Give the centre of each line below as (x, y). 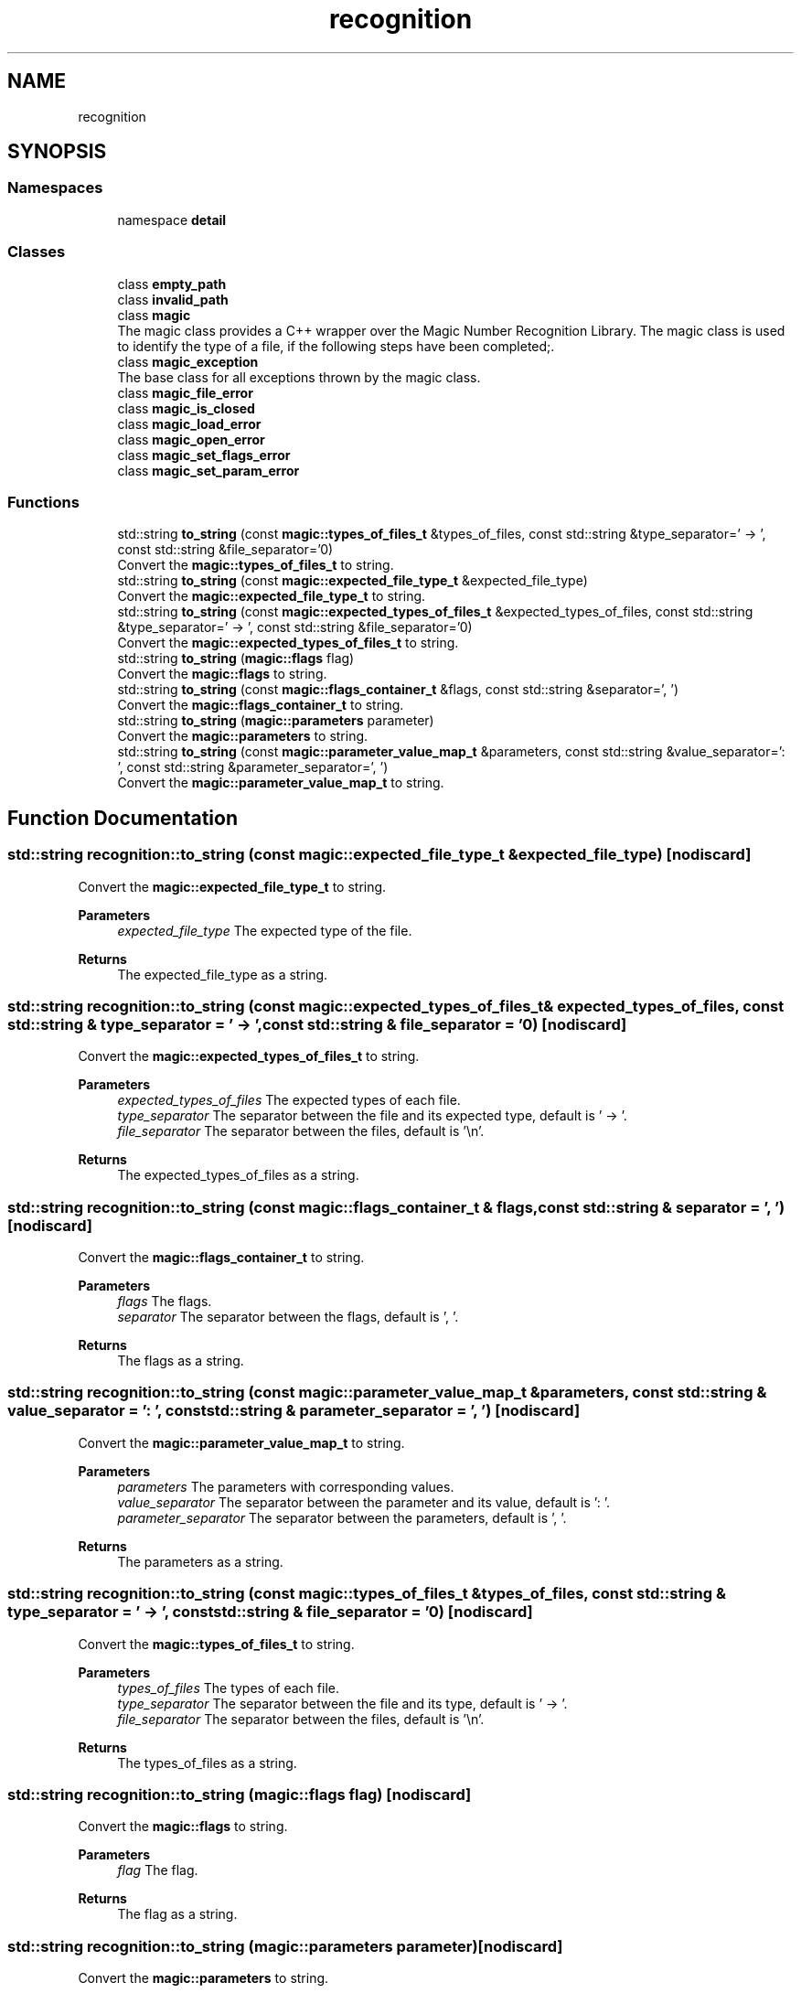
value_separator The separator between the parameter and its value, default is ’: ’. (363, 1502)
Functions (43, 502)
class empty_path (172, 284)
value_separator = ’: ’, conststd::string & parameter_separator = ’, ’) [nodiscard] (294, 1411)
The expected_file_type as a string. (223, 974)
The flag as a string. (177, 1914)
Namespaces (55, 188)
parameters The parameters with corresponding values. (286, 1486)
